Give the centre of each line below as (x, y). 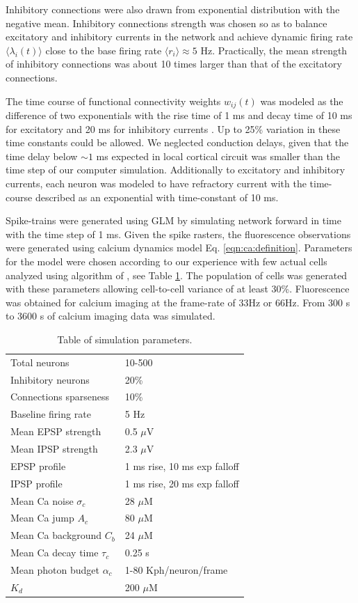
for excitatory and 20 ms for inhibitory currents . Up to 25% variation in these (173, 128)
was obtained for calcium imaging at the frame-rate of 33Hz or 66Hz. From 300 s (178, 302)
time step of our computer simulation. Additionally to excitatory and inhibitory (176, 170)
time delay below (42, 156)
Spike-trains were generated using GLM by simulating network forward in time (173, 220)
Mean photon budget (55, 569)
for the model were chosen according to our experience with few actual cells (166, 261)
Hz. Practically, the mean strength (274, 50)
